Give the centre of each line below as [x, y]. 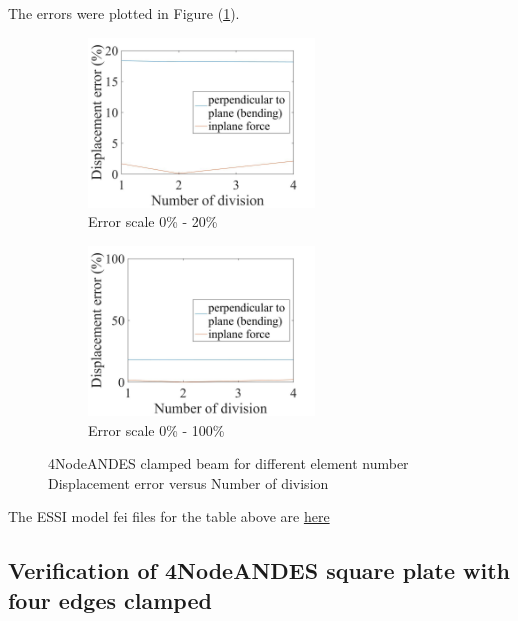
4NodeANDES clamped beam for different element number [228, 463]
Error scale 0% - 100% [156, 429]
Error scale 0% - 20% [153, 221]
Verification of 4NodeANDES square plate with [259, 570]
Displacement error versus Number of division [188, 482]
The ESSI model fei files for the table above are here [169, 516]
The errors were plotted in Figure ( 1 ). [124, 13]
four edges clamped [110, 599]
